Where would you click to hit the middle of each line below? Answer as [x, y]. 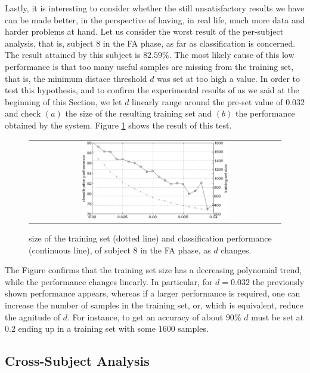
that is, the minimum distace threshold [76, 78]
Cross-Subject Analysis [77, 361]
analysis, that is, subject [49, 43]
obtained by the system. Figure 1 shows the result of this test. [118, 125]
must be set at [278, 317]
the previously [278, 281]
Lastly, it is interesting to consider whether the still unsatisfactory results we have [155, 8]
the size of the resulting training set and [139, 113]
